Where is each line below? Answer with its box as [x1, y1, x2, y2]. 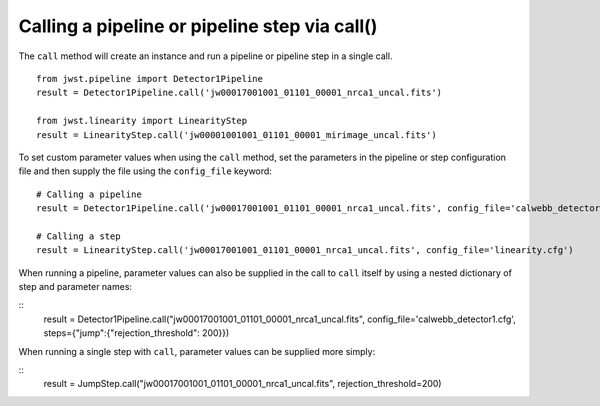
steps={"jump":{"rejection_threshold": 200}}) [43, 327, 230, 339]
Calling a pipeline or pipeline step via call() [18, 15, 378, 37]
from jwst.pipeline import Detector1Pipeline [36, 73, 264, 84]
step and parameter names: [18, 281, 133, 293]
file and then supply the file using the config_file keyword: [18, 165, 272, 177]
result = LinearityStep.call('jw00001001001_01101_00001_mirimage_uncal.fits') [36, 129, 437, 140]
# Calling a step [36, 230, 121, 242]
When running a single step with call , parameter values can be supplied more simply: [18, 345, 376, 357]
